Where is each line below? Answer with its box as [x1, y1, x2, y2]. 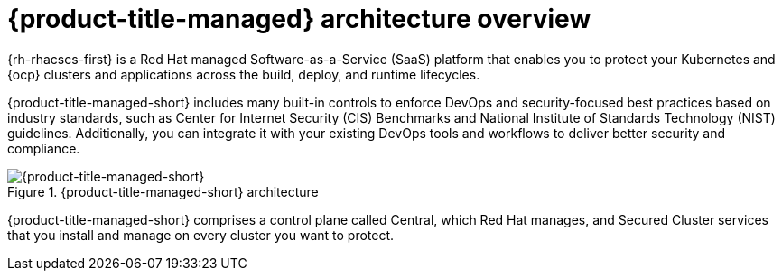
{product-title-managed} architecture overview [7, 4, 591, 34]
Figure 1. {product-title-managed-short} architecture [7, 183, 319, 199]
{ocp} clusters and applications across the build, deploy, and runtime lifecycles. [7, 66, 480, 82]
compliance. [7, 140, 80, 156]
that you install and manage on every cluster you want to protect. [7, 227, 395, 243]
